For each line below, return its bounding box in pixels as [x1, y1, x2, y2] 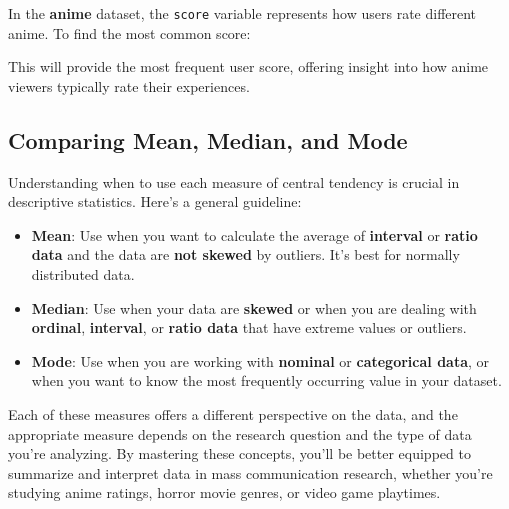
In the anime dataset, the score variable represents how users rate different [8, 3, 477, 23]
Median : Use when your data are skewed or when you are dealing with [31, 297, 477, 318]
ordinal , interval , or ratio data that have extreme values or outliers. [31, 317, 467, 338]
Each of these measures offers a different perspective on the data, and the [8, 403, 458, 424]
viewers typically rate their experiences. [8, 75, 250, 96]
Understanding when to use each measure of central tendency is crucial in [8, 171, 460, 192]
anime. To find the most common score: [8, 22, 251, 43]
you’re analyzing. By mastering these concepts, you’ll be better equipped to [8, 443, 471, 464]
